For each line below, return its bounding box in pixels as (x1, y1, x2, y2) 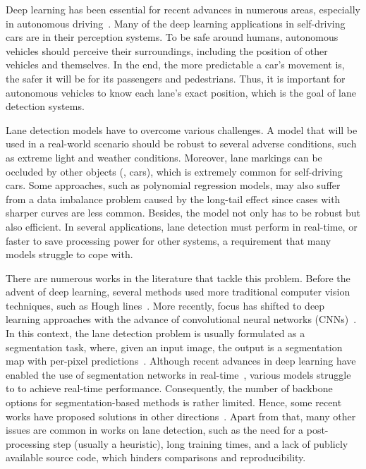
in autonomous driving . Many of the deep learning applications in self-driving (6, 16, 346, 30)
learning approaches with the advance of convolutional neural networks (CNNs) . (6, 312, 357, 327)
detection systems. (6, 99, 85, 114)
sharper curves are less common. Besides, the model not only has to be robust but (6, 205, 361, 220)
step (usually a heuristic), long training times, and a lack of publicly (53, 436, 348, 451)
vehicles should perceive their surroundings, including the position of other (6, 43, 328, 58)
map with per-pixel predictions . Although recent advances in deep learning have (6, 353, 356, 368)
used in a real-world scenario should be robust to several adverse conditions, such (6, 136, 357, 151)
